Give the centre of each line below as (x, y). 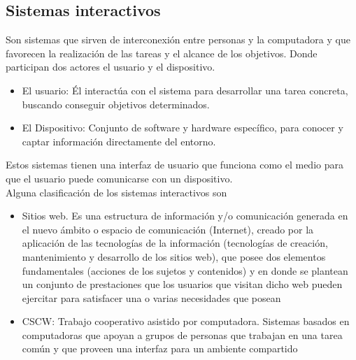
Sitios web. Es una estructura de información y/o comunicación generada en (185, 216)
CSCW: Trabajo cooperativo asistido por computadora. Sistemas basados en (186, 321)
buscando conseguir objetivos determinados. (116, 104)
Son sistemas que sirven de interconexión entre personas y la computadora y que (178, 39)
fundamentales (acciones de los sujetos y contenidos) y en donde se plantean (185, 270)
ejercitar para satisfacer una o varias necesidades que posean (151, 297)
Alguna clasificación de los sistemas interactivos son (116, 192)
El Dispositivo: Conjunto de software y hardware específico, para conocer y (183, 128)
